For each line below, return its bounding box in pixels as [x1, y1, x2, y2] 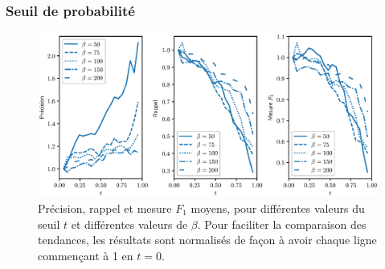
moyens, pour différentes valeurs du [190, 199, 365, 216]
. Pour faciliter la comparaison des [197, 215, 367, 232]
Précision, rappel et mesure [38, 199, 172, 216]
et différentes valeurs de [71, 215, 188, 232]
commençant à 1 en [38, 247, 133, 263]
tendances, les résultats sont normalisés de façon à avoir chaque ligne [38, 231, 377, 248]
